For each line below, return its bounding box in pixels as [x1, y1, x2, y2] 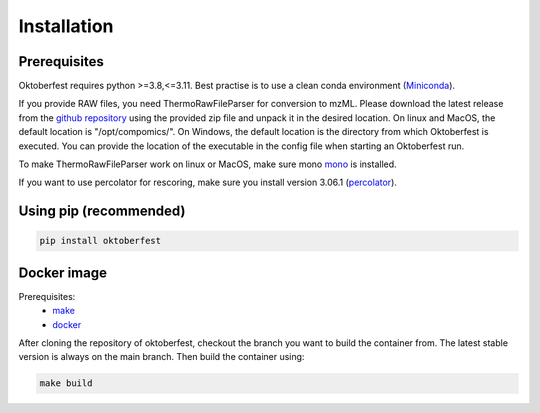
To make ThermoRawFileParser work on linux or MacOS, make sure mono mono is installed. [18, 158, 397, 170]
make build [39, 378, 93, 389]
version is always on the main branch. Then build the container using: [18, 351, 305, 363]
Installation [18, 15, 114, 37]
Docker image [18, 264, 107, 281]
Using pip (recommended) [18, 203, 186, 220]
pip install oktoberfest [39, 235, 162, 247]
